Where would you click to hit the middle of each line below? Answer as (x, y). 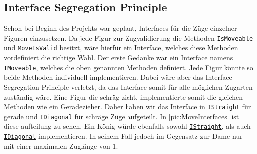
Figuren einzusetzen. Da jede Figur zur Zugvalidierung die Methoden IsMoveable (128, 38)
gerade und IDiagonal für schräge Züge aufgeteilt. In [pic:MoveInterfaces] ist (122, 116)
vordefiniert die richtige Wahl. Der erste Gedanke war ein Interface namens (119, 58)
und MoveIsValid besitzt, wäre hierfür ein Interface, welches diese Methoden (121, 48)
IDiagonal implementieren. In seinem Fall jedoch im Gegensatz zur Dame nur (123, 136)
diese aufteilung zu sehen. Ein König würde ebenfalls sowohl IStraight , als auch (127, 126)
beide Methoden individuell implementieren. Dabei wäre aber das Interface (118, 77)
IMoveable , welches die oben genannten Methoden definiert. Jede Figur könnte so (128, 67)
